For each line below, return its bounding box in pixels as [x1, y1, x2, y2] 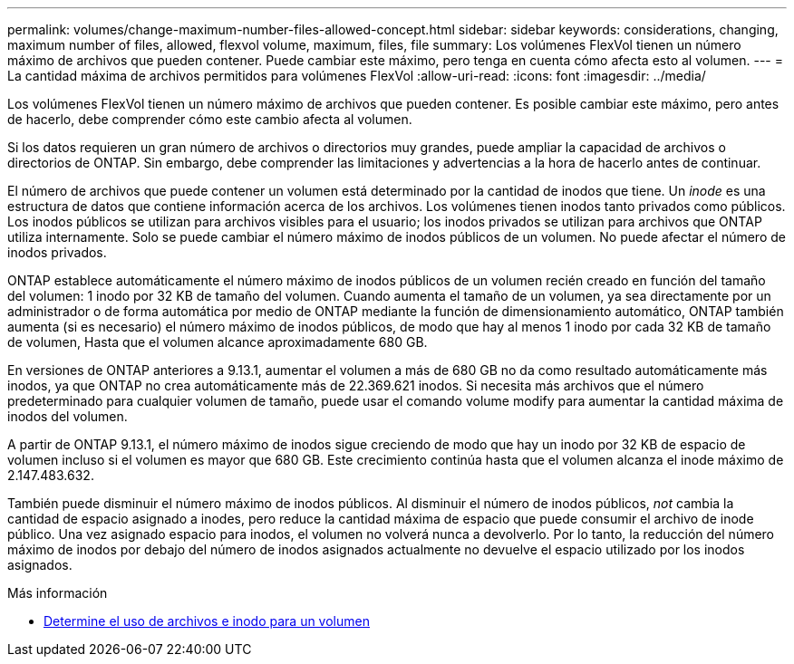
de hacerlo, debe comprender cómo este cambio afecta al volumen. [7, 111, 412, 127]
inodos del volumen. [7, 409, 128, 424]
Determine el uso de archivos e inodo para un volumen [44, 613, 370, 629]
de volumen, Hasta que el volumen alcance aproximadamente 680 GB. [7, 334, 428, 350]
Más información [7, 585, 108, 601]
